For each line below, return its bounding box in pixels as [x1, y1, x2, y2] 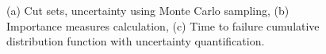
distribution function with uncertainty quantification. [6, 33, 265, 49]
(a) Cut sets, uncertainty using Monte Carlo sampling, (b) [6, 2, 290, 18]
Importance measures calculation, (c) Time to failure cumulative [6, 17, 320, 34]
